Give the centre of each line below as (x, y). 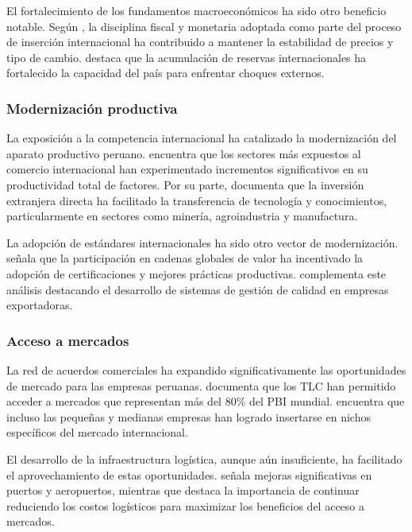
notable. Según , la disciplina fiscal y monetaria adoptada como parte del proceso (204, 26)
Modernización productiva (92, 108)
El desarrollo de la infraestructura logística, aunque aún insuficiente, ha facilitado (204, 458)
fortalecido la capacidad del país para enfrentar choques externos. (166, 73)
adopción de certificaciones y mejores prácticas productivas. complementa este (196, 273)
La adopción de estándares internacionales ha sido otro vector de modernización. (202, 242)
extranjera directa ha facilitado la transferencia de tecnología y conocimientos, (197, 200)
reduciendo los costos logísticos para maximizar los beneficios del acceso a (185, 505)
